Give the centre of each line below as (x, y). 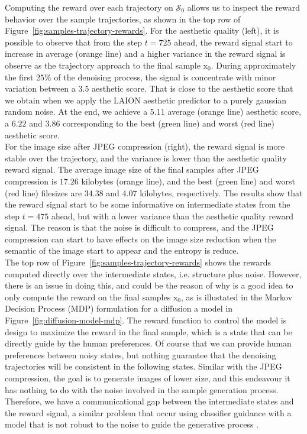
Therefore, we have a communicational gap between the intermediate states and (149, 401)
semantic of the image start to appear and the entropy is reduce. (122, 250)
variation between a (40, 88)
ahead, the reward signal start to (233, 42)
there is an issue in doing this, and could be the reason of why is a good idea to (149, 285)
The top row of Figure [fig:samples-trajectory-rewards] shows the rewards (138, 262)
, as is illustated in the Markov (237, 297)
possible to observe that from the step (74, 42)
